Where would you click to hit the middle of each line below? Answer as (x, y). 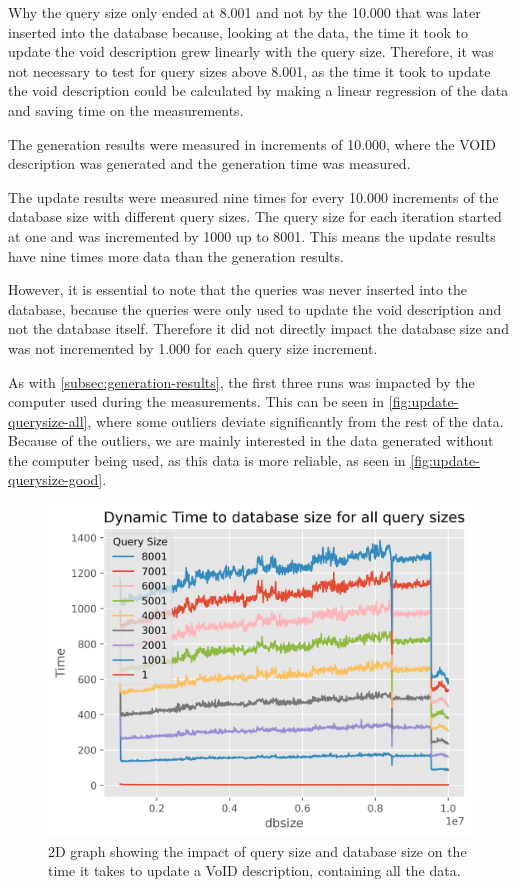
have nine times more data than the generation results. (176, 255)
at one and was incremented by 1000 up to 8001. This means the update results (252, 235)
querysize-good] (55, 479)
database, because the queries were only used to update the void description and (255, 308)
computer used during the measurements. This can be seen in (196, 401)
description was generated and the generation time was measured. (209, 163)
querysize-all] (48, 420)
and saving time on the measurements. (126, 109)
